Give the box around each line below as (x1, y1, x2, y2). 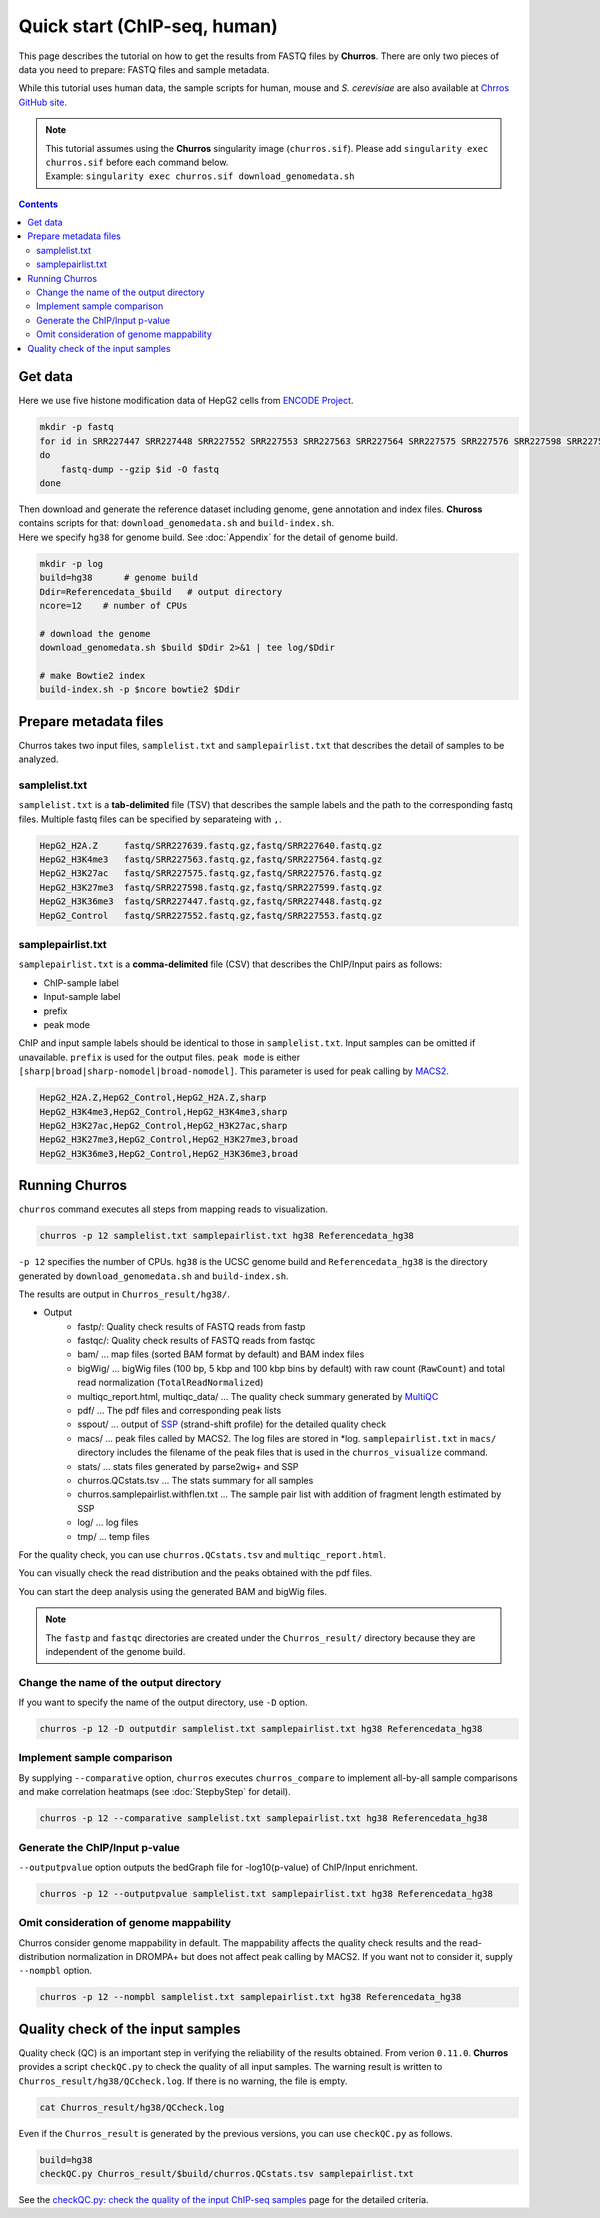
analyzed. (18, 753, 59, 765)
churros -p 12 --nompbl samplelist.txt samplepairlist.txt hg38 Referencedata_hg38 (39, 1991, 462, 2003)
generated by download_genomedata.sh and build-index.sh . (18, 1270, 289, 1282)
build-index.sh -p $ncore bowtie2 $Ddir (39, 684, 240, 695)
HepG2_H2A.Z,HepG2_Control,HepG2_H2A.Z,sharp (39, 1092, 267, 1104)
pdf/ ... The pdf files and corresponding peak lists (77, 1405, 282, 1417)
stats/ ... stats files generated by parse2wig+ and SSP (77, 1460, 299, 1472)
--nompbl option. (18, 1965, 93, 1977)
